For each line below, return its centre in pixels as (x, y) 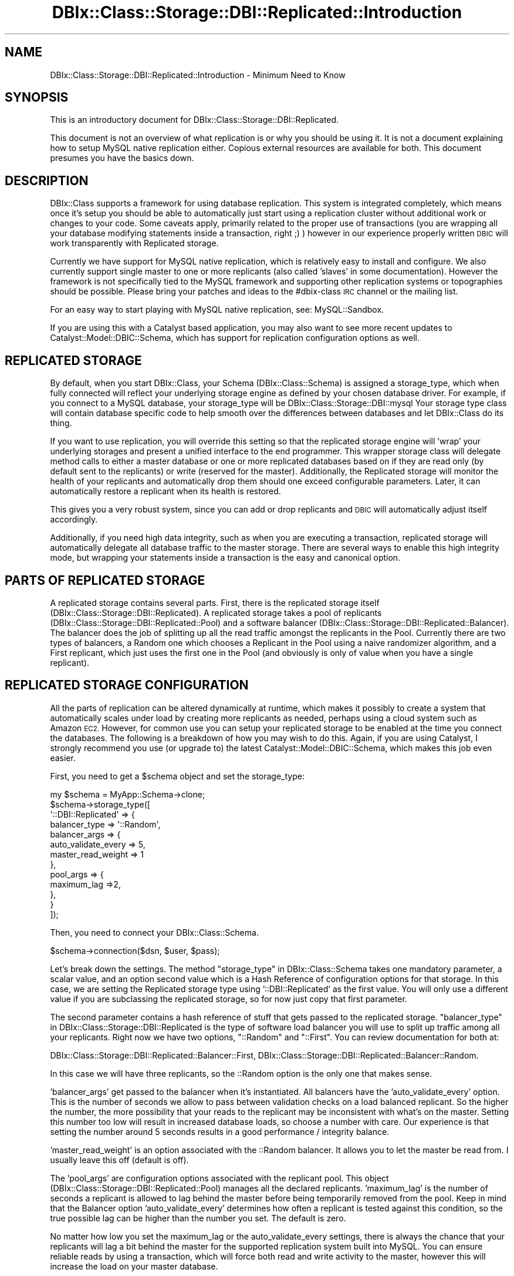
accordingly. (74, 520)
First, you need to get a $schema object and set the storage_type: (177, 776)
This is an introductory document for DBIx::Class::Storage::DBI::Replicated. (195, 120)
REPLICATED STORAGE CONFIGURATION (127, 685)
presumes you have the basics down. (122, 158)
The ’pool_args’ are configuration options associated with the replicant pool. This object (219, 1178)
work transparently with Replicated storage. (134, 243)
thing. (61, 423)
